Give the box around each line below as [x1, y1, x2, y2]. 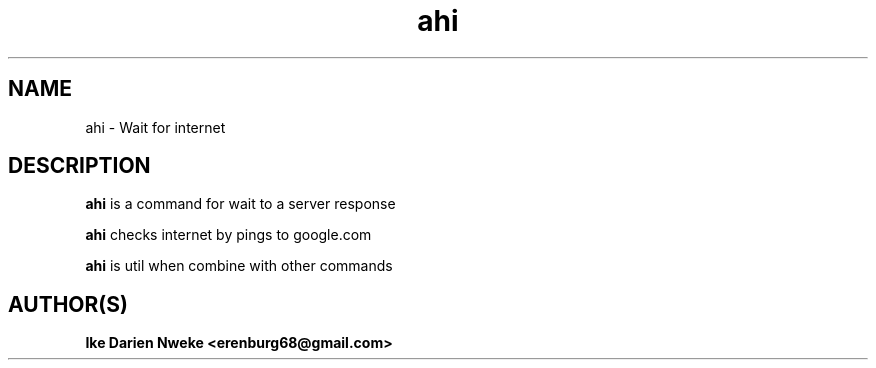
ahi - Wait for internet [85, 118, 226, 136]
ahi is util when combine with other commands [85, 257, 393, 275]
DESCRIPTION [8, 153, 151, 179]
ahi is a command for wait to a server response [85, 195, 396, 213]
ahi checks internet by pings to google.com [85, 226, 372, 244]
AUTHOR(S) [8, 291, 128, 317]
